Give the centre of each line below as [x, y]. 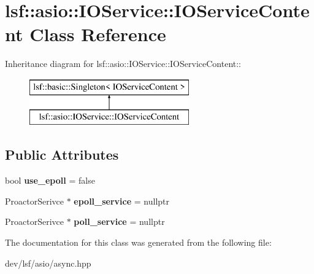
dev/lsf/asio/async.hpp [48, 263]
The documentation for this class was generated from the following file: [138, 242]
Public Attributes [62, 155]
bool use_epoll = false [50, 180]
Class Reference [98, 34]
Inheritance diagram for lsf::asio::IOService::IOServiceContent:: [123, 64]
